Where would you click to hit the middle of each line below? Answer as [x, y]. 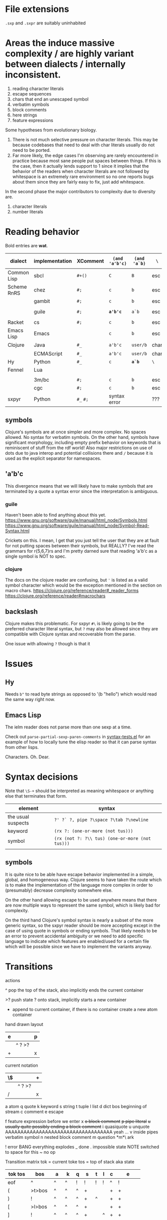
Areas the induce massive [60, 43]
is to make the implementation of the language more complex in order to [79, 885]
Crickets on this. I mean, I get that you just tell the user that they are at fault [82, 540]
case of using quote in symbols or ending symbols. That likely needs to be [81, 930]
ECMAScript [48, 354]
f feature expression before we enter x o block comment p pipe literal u [78, 1121]
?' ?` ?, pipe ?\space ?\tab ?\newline [101, 820]
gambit [42, 301]
